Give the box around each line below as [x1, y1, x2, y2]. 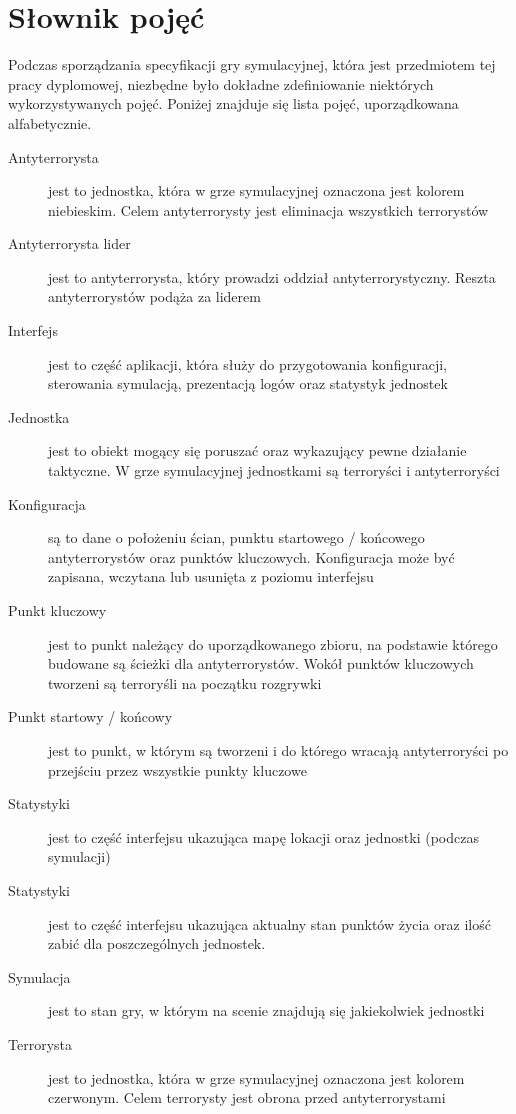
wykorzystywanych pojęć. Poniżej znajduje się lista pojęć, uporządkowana [8, 93, 459, 114]
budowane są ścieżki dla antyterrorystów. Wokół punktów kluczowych [48, 653, 474, 674]
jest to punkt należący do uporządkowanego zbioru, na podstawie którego [48, 633, 498, 654]
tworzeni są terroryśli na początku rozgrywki [48, 672, 322, 693]
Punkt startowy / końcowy [8, 706, 173, 727]
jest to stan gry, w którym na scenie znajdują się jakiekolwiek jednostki [48, 1000, 485, 1021]
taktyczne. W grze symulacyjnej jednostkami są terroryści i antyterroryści [48, 460, 500, 481]
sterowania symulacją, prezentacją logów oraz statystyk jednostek [48, 373, 448, 394]
